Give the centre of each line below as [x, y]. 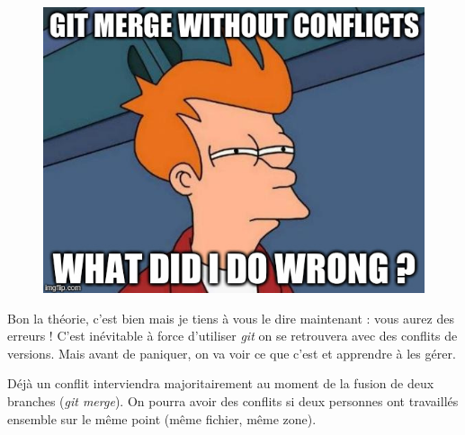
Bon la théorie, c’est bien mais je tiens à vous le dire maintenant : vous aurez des [231, 318]
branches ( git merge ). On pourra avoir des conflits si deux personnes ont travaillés [233, 400]
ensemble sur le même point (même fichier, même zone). [162, 418]
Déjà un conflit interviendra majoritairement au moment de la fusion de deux [221, 383]
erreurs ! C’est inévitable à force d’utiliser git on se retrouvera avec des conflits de [232, 336]
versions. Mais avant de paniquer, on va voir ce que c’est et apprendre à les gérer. [232, 353]
